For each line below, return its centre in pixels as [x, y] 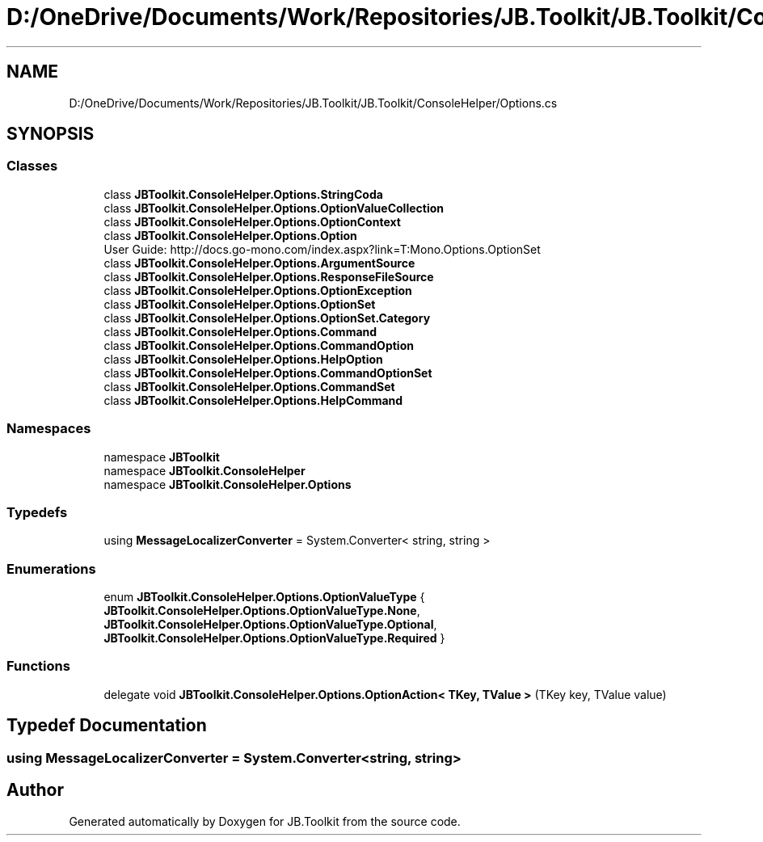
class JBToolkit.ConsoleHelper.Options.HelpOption [243, 359]
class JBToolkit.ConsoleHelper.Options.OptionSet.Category [267, 318]
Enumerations [51, 568]
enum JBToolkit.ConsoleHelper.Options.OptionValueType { [264, 597]
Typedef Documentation [107, 726]
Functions [38, 666]
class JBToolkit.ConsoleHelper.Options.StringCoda [243, 194]
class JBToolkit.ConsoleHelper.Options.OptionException [258, 290]
